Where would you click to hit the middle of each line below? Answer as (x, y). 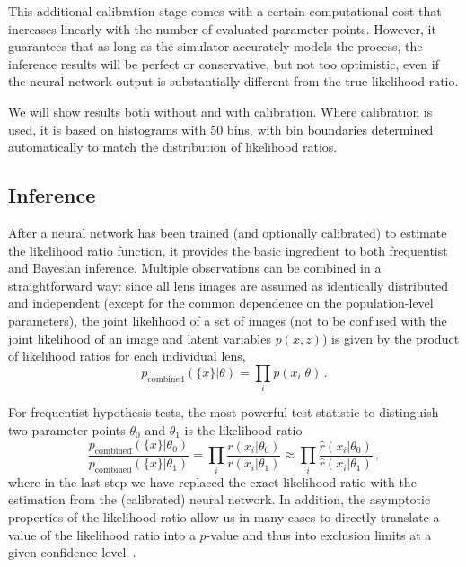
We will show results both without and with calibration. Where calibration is (220, 111)
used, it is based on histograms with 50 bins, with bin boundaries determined (221, 129)
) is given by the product (391, 338)
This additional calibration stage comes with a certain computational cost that (225, 11)
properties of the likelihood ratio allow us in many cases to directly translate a (224, 516)
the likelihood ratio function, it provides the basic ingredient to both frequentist (228, 250)
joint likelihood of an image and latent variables (140, 338)
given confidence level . (72, 552)
